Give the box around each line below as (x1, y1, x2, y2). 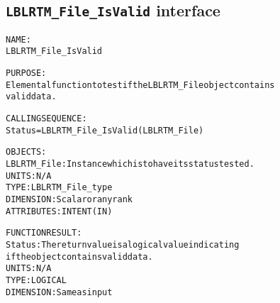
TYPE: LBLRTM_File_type (6, 182, 113, 193)
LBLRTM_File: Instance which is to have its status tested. (6, 159, 254, 170)
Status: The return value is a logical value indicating (6, 239, 240, 250)
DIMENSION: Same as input (6, 287, 113, 297)
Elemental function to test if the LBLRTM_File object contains (6, 79, 275, 90)
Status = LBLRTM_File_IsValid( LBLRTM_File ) (6, 125, 204, 136)
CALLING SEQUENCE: (6, 114, 87, 124)
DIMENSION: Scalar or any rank (6, 194, 133, 204)
